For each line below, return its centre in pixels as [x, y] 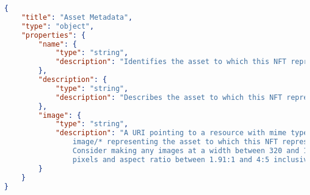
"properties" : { [53, 35]
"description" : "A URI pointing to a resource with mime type [182, 133]
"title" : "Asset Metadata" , [77, 17]
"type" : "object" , [58, 26]
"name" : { [58, 44]
